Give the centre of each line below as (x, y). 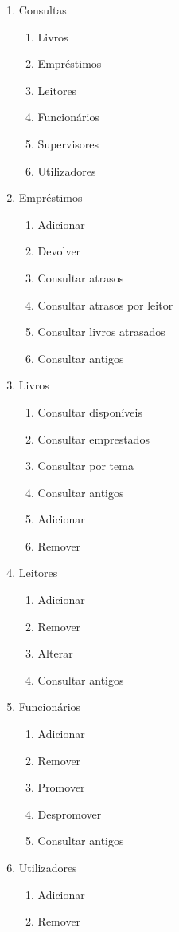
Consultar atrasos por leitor (105, 304)
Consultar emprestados (93, 438)
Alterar (55, 653)
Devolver (59, 251)
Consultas (43, 10)
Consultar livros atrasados (101, 332)
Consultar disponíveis (90, 411)
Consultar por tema (86, 466)
